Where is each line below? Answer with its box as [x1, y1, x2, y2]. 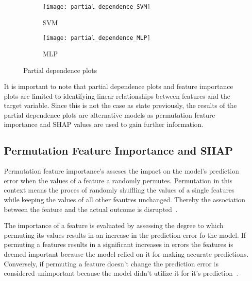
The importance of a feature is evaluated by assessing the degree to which [4, 220, 223, 230]
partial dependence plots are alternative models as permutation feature [4, 109, 215, 120]
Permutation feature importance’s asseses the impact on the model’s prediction [4, 166, 239, 176]
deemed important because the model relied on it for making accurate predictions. [4, 249, 249, 259]
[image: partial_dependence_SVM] [43, 3, 151, 10]
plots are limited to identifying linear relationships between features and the [4, 90, 230, 101]
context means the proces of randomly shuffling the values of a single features [4, 185, 235, 195]
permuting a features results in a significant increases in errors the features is [4, 239, 233, 249]
